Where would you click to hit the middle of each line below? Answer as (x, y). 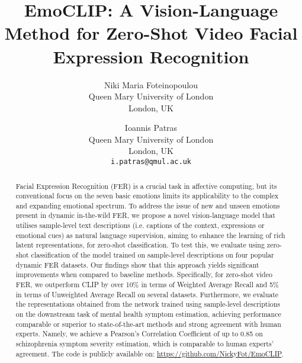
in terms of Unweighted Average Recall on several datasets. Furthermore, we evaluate (147, 294)
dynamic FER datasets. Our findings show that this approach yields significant (137, 264)
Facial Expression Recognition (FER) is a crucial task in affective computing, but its (146, 186)
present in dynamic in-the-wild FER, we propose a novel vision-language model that (145, 215)
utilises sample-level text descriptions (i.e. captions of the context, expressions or (140, 225)
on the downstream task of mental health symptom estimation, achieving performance (148, 314)
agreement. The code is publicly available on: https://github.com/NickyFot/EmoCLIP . (150, 353)
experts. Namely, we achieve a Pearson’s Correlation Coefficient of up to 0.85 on (139, 334)
